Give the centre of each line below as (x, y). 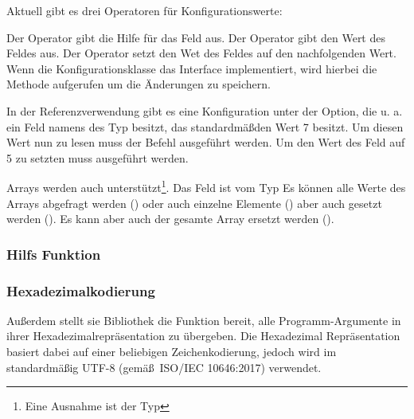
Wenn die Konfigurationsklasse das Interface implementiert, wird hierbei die (192, 68)
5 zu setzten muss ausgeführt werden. (98, 157)
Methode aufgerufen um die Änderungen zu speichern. (139, 84)
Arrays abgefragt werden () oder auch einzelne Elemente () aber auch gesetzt (194, 203)
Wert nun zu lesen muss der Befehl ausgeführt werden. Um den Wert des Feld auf (206, 142)
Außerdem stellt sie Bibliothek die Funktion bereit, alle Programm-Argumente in (204, 320)
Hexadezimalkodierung (81, 290)
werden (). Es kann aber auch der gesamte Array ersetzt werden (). (170, 219)
